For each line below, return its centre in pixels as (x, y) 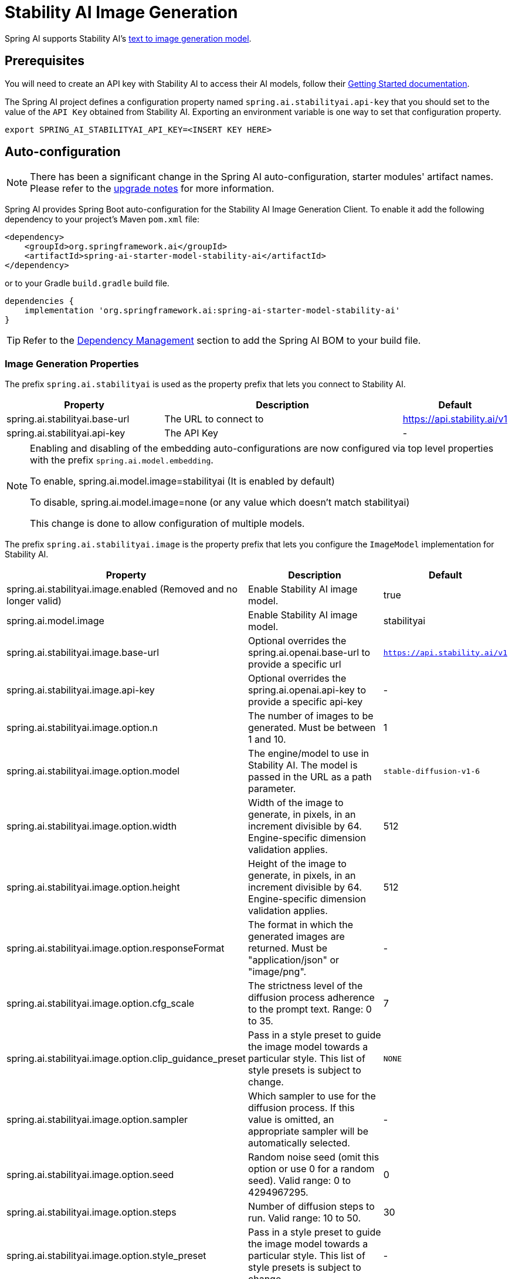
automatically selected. (299, 1143)
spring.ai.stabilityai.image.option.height (93, 887)
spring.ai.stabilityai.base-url (68, 419)
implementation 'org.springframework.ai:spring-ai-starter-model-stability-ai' (212, 311)
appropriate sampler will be (308, 1131)
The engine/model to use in (309, 754)
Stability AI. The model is (303, 765)
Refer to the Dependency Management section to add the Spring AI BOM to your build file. (222, 341)
